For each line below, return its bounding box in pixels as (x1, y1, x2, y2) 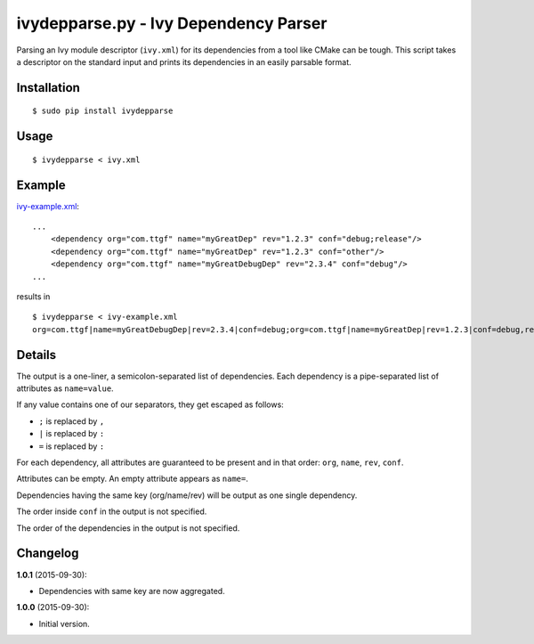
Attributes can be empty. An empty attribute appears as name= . (16, 473, 248, 485)
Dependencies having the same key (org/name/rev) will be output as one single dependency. (16, 490, 358, 501)
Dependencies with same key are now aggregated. (38, 585, 226, 596)
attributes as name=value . (16, 383, 115, 394)
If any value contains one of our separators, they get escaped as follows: (16, 399, 284, 410)
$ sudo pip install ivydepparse (32, 106, 174, 116)
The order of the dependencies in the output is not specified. (16, 522, 240, 534)
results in (16, 291, 51, 302)
